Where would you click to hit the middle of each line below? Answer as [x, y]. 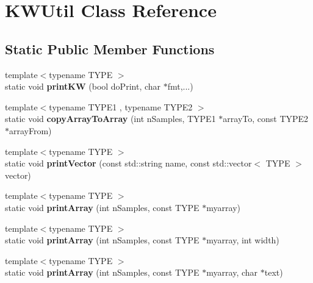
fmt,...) [180, 86]
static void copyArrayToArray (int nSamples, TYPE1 [110, 119]
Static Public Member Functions [110, 48]
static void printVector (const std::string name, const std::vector [128, 163]
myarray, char [232, 272]
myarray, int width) [243, 240]
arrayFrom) [31, 130]
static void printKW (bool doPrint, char [83, 86]
